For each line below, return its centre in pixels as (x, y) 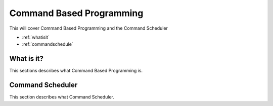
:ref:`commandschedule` (48, 44)
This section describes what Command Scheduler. (62, 97)
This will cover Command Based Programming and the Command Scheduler (88, 28)
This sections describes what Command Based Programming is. (76, 71)
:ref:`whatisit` (36, 37)
